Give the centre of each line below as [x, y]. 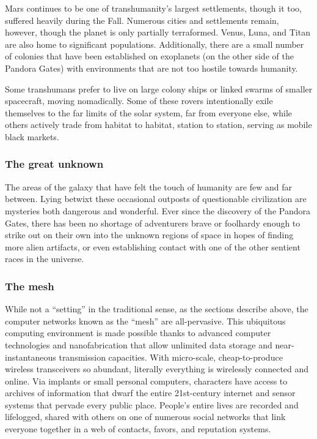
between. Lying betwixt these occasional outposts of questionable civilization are [156, 199]
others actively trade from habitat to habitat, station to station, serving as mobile [158, 125]
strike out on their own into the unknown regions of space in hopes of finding [149, 235]
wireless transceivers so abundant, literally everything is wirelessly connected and [157, 369]
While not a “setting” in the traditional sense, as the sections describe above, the [157, 309]
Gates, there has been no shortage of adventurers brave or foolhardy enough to [153, 223]
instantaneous [31, 357]
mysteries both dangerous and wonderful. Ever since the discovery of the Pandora [158, 210]
